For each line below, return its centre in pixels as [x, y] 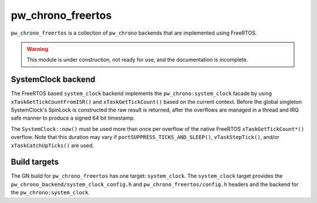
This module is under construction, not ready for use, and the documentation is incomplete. [137, 60]
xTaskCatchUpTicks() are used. [52, 145]
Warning [37, 49]
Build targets [35, 162]
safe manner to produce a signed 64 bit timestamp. [73, 118]
